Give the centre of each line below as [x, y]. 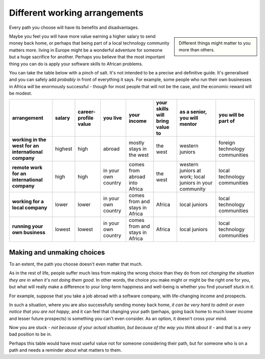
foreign [227, 143]
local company [30, 208]
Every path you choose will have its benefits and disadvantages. [74, 27]
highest [64, 149]
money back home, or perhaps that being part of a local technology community [89, 43]
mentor [188, 124]
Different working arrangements [76, 13]
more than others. [197, 50]
